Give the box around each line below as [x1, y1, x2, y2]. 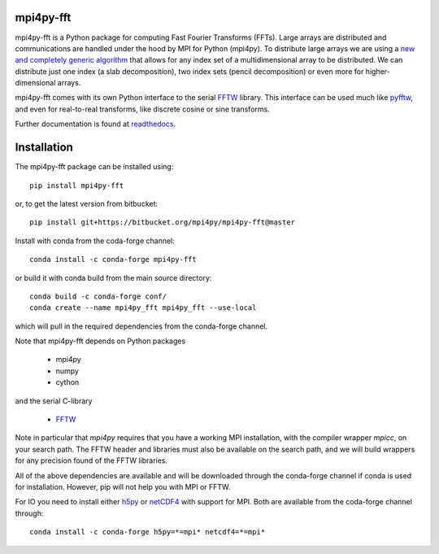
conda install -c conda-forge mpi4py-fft [29, 255, 197, 264]
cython [55, 377, 80, 387]
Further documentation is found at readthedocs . [15, 119, 176, 129]
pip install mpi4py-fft [29, 181, 124, 190]
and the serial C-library [15, 395, 93, 406]
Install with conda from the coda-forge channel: [15, 236, 175, 246]
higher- [365, 66, 390, 76]
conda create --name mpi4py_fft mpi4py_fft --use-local [29, 303, 257, 312]
